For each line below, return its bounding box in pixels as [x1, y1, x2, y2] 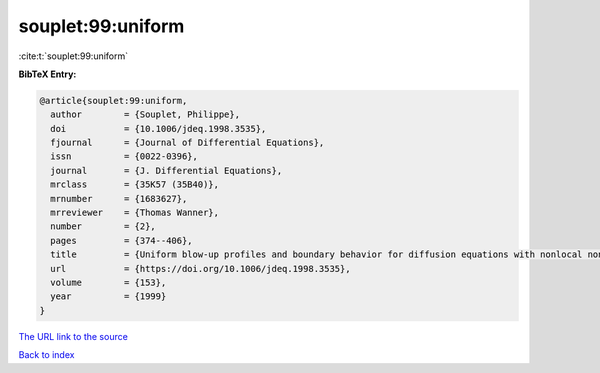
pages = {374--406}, [50, 235, 194, 246]
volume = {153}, [50, 277, 167, 288]
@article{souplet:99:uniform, [39, 95, 188, 106]
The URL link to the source [18, 330, 129, 342]
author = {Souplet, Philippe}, [50, 109, 240, 120]
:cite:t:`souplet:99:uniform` [18, 50, 129, 62]
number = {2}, [50, 221, 157, 232]
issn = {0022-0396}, [50, 151, 199, 162]
